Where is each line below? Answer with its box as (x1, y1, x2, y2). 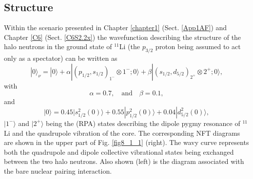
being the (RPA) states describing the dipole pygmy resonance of (46, 118, 240, 128)
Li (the (119, 41, 140, 52)
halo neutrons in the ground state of (4, 41, 112, 52)
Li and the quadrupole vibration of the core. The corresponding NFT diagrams (4, 127, 240, 138)
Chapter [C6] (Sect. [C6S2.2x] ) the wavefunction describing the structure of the (4, 32, 241, 42)
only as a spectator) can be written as (4, 53, 117, 63)
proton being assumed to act (155, 41, 241, 52)
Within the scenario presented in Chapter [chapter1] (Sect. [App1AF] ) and (4, 22, 227, 33)
